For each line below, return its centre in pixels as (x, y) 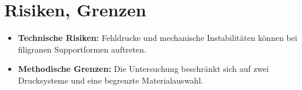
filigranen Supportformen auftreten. (82, 49)
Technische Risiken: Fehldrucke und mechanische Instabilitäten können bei (157, 38)
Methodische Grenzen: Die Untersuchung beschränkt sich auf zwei (143, 69)
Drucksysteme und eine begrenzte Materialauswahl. (111, 80)
